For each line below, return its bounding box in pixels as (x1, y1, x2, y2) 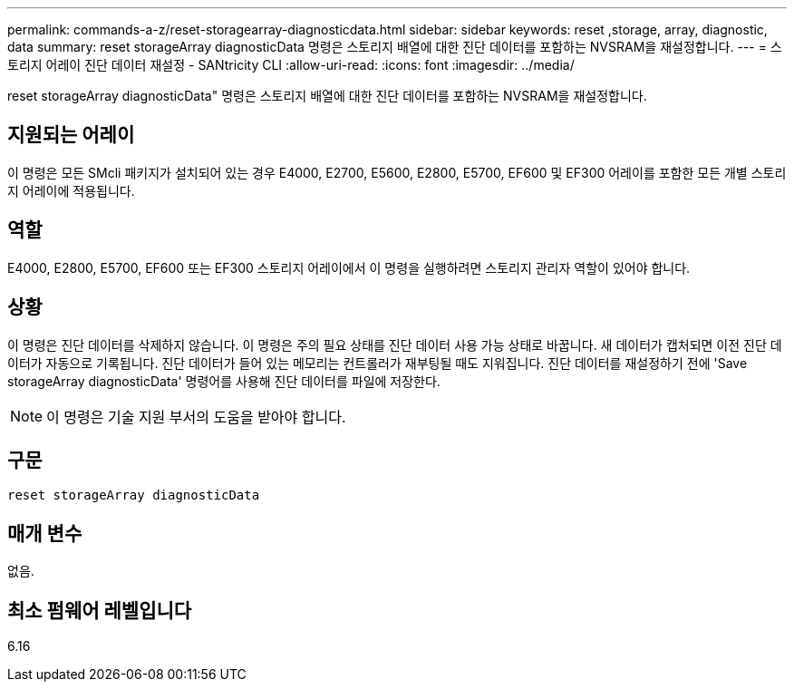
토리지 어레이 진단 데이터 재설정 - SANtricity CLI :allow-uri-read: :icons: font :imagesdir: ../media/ (7, 57, 575, 73)
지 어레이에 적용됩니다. (7, 182, 135, 199)
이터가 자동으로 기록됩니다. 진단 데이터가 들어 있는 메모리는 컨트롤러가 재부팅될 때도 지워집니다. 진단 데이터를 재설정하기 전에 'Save (7, 354, 748, 371)
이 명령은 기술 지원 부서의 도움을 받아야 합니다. (46, 407, 346, 426)
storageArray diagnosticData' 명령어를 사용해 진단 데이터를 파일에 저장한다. (7, 373, 441, 389)
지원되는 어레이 (7, 123, 135, 147)
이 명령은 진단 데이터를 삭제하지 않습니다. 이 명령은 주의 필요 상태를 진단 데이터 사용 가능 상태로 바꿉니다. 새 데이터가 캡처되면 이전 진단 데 (7, 336, 782, 353)
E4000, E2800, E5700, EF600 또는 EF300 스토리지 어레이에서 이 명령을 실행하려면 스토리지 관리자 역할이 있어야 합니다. (7, 259, 691, 276)
